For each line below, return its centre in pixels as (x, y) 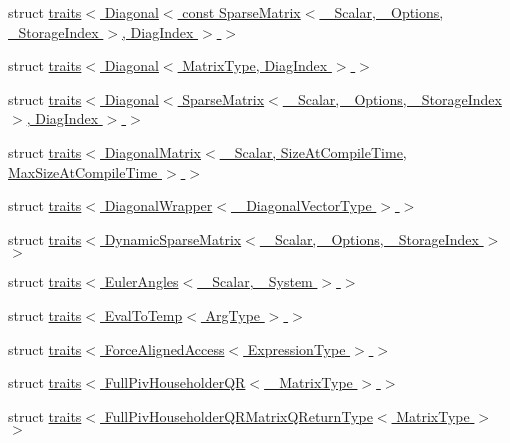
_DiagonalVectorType (303, 205)
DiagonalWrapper (158, 205)
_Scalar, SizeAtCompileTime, (315, 151)
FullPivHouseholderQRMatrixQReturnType (238, 415)
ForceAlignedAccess (164, 348)
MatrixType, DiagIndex (255, 65)
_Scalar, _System (257, 281)
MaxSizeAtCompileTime (83, 171)
